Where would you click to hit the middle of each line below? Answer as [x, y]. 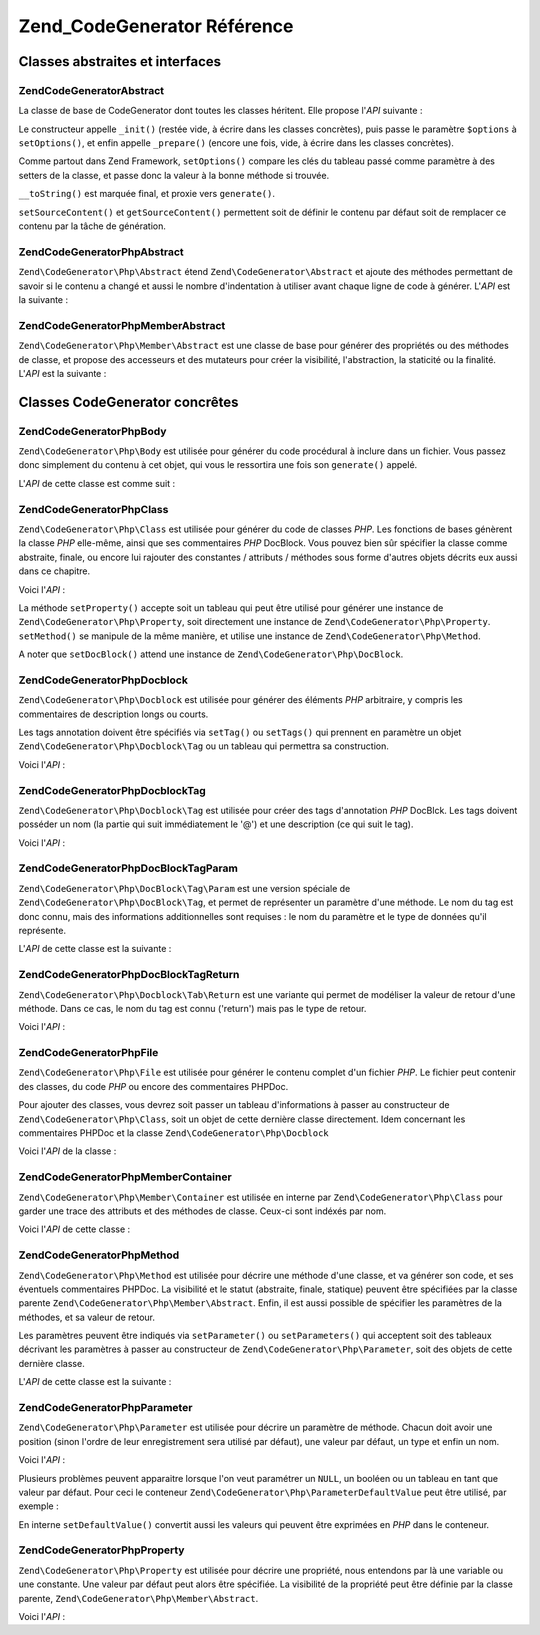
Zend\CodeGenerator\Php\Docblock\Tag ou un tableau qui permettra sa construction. [203, 746]
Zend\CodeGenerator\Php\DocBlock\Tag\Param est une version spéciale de [184, 888]
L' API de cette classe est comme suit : [96, 483]
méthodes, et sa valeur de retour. [86, 1317]
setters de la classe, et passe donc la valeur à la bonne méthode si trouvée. [174, 175]
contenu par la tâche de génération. [92, 226]
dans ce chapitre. [54, 571]
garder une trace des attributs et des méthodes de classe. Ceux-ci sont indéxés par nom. [202, 1211]
